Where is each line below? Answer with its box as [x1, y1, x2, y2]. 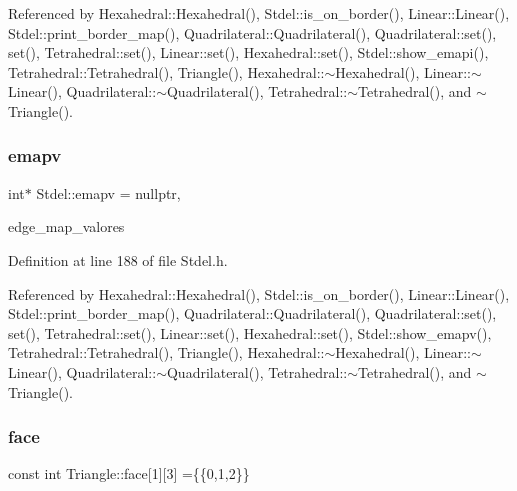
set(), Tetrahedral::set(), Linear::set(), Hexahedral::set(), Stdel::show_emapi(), [8, 42, 489, 63]
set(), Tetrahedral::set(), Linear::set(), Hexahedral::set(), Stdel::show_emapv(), [8, 322, 492, 343]
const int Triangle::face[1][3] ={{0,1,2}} [8, 463, 250, 484]
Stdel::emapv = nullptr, [36, 182, 181, 203]
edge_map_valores [8, 216, 125, 237]
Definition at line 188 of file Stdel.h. [8, 249, 228, 270]
